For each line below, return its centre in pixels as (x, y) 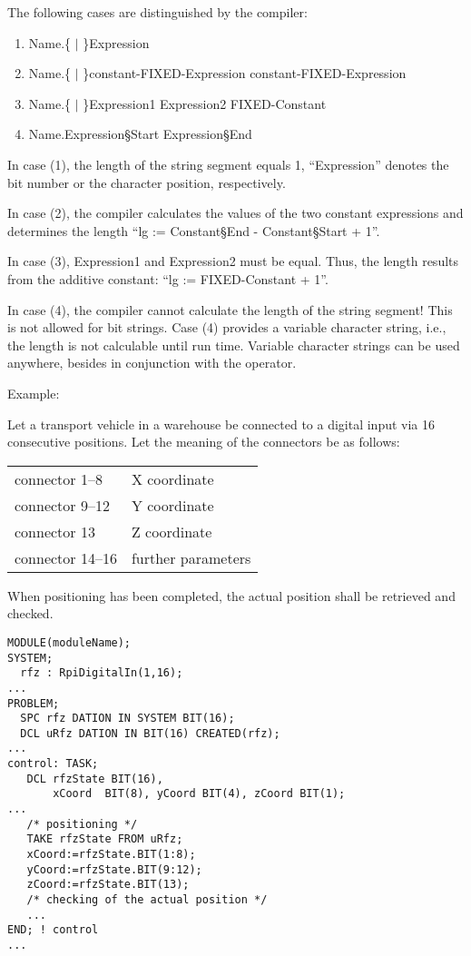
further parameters (191, 557)
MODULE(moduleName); (69, 642)
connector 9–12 (62, 505)
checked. (30, 613)
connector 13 (55, 531)
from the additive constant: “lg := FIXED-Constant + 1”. (168, 278)
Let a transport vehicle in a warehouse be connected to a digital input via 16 (221, 424)
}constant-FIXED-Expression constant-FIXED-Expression (245, 73)
